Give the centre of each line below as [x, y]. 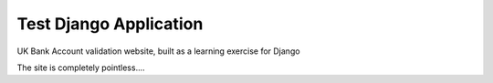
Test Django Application [110, 24]
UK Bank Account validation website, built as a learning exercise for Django [158, 51]
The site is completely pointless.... [81, 67]
